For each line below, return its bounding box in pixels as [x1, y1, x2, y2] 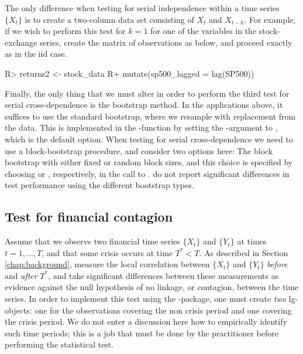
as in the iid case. [5, 47, 67, 60]
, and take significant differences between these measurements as [48, 269, 279, 281]
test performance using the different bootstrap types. [5, 179, 194, 191]
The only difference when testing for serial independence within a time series [5, 2, 280, 13]
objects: [5, 304, 32, 316]
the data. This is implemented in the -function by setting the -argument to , [5, 121, 278, 134]
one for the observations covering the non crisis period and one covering [35, 304, 292, 316]
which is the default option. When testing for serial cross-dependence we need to [5, 132, 293, 145]
